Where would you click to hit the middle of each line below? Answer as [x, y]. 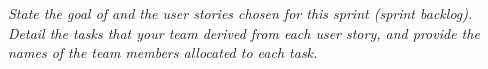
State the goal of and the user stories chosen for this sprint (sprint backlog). [240, 13]
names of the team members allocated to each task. [163, 52]
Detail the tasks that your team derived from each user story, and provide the [244, 32]
